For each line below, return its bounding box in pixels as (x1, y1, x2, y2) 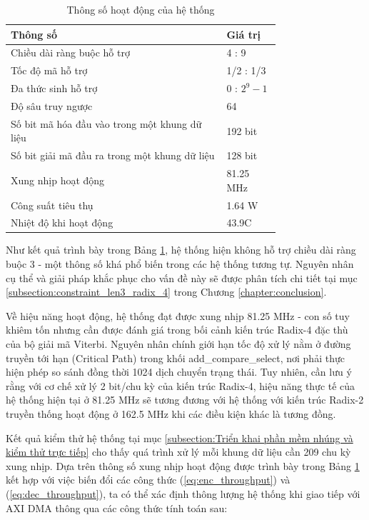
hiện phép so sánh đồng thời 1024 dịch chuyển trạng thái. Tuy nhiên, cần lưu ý (6, 364, 352, 379)
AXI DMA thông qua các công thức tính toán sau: (6, 500, 228, 515)
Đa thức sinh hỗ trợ (11, 81, 98, 96)
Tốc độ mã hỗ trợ (11, 63, 88, 78)
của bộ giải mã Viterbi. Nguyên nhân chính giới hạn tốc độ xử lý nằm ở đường (6, 336, 351, 351)
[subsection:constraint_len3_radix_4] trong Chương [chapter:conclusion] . (6, 284, 327, 299)
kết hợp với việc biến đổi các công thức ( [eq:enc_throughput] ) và (6, 472, 290, 487)
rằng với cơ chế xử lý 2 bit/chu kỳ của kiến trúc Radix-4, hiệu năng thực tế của (6, 378, 355, 393)
